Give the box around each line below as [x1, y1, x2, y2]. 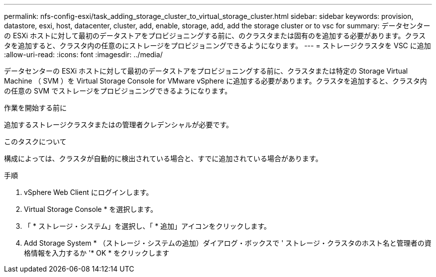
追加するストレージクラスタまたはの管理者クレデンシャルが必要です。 [4, 120, 233, 129]
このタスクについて [4, 137, 67, 146]
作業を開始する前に [4, 103, 67, 112]
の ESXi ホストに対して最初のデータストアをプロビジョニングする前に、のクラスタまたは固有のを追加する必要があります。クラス [4, 31, 426, 40]
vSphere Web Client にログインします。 [24, 188, 153, 196]
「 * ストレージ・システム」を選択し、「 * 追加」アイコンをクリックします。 [24, 222, 271, 230]
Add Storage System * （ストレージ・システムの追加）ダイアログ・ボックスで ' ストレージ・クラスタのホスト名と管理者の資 [24, 239, 432, 247]
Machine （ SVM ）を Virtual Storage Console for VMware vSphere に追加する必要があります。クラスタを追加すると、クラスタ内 [4, 77, 427, 85]
